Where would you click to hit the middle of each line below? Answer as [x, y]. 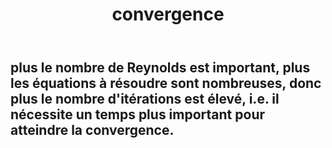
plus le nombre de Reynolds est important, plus [160, 68]
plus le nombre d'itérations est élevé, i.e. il [145, 99]
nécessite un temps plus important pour [138, 114]
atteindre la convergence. [92, 130]
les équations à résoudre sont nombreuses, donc [166, 83]
